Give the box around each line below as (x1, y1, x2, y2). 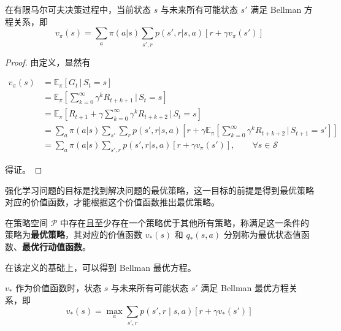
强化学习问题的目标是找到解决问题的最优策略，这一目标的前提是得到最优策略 (5, 183, 314, 196)
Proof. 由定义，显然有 (5, 55, 91, 68)
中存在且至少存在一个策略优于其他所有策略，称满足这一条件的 (60, 216, 310, 229)
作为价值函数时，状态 (15, 281, 102, 294)
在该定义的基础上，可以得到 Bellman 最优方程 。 (5, 261, 196, 273)
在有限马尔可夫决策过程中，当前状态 (5, 3, 151, 15)
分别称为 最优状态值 (223, 228, 301, 241)
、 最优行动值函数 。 (13, 240, 91, 253)
